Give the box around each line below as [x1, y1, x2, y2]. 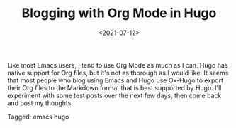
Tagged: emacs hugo [7, 112, 69, 121]
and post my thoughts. [7, 98, 73, 107]
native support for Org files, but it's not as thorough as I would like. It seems [7, 68, 229, 77]
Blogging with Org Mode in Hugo [21, 5, 217, 21]
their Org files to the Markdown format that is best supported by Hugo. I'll [7, 83, 222, 92]
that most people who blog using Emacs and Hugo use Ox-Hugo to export [7, 76, 224, 85]
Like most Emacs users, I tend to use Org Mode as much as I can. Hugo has [7, 60, 228, 69]
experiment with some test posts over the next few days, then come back [7, 91, 222, 100]
